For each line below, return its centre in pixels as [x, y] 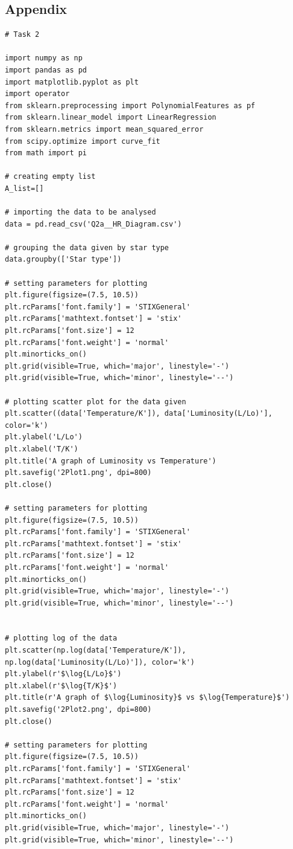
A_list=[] [24, 188]
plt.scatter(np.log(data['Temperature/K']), [96, 650]
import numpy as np [44, 58]
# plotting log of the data [61, 638]
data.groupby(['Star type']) [63, 260]
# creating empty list [50, 177]
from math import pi [46, 153]
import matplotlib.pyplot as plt [72, 82]
